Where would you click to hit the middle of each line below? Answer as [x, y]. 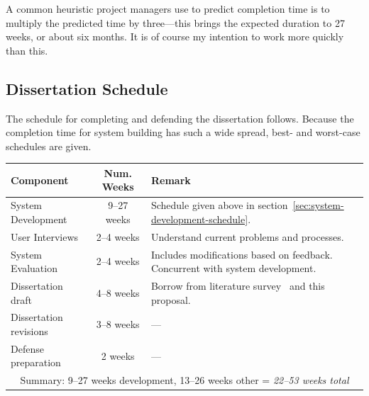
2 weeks [118, 355]
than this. [27, 50]
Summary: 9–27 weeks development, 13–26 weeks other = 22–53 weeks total [184, 380]
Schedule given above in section [219, 205]
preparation [36, 362]
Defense [27, 348]
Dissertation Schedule [87, 88]
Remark [171, 180]
